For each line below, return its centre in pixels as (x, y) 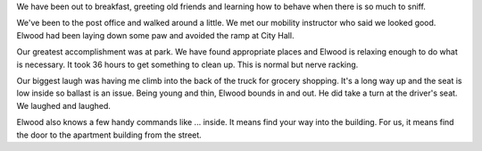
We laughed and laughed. (64, 105)
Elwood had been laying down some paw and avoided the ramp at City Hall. (155, 35)
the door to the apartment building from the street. (109, 135)
